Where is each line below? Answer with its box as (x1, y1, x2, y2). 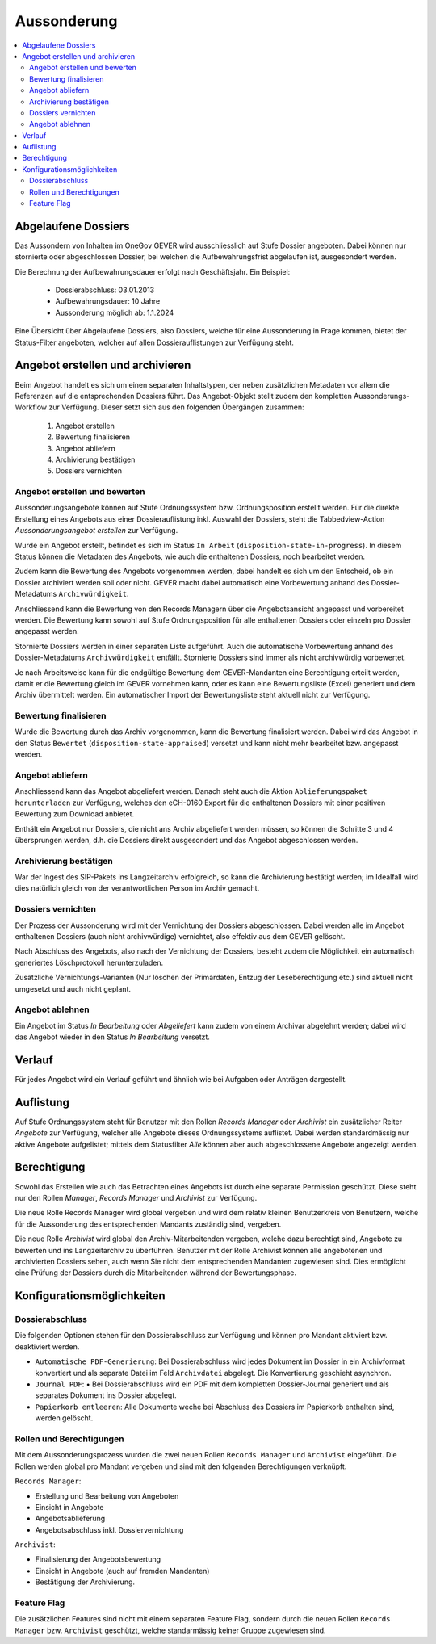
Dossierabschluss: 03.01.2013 (55, 285, 155, 295)
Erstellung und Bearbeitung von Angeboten (35, 1491, 179, 1501)
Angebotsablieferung (35, 1514, 106, 1524)
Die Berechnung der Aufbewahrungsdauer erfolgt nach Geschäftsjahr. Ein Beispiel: (15, 266, 291, 276)
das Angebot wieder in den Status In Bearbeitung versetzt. (15, 1032, 210, 1042)
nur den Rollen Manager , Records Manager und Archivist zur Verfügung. (15, 1193, 258, 1202)
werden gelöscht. (35, 1413, 94, 1423)
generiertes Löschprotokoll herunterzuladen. (15, 958, 164, 967)
